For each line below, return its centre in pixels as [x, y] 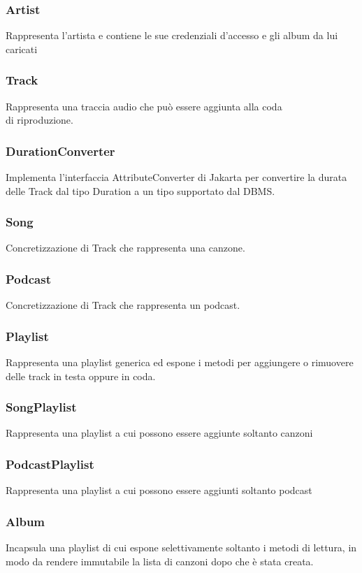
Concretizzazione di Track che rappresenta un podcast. [123, 305]
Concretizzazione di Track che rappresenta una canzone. [125, 248]
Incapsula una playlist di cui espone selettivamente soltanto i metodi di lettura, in [181, 547]
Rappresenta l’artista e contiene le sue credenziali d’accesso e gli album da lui [172, 35]
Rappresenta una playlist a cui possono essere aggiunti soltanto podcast [159, 490]
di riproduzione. [39, 120]
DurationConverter [60, 151]
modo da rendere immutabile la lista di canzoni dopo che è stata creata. [160, 561]
